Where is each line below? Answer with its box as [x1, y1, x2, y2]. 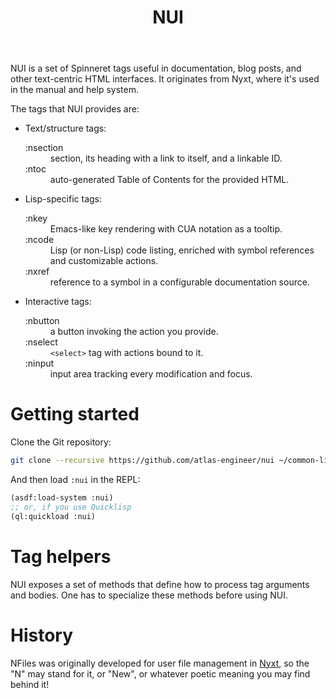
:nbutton [24, 315, 60, 327]
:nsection [24, 142, 64, 154]
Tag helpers [10, 545, 112, 568]
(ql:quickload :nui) [10, 511, 97, 521]
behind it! [10, 678, 50, 690]
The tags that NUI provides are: [10, 103, 140, 115]
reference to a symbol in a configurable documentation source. [49, 276, 310, 288]
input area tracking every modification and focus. [49, 368, 253, 380]
